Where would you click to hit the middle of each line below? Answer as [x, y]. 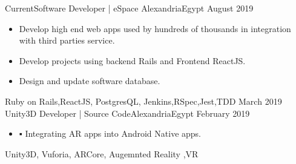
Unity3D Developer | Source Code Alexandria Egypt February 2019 [127, 113]
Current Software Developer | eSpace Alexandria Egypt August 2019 [129, 8]
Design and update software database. [90, 81]
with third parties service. [67, 40]
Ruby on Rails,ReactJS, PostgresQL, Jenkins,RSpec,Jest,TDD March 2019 [143, 101]
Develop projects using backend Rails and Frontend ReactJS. [132, 60]
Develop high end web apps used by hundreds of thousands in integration [155, 28]
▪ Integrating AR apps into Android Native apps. [110, 133]
